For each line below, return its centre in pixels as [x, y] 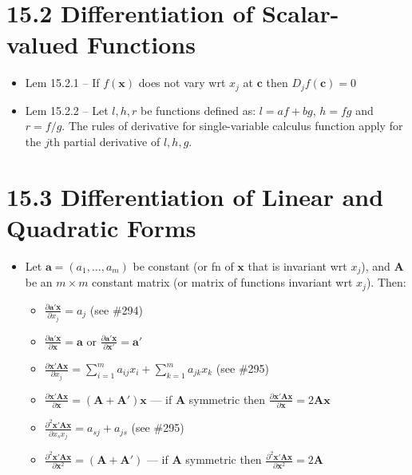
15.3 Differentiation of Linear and [195, 196]
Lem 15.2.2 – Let [67, 110]
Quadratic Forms [101, 227]
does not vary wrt [182, 83]
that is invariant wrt [297, 265]
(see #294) [116, 309]
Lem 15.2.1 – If [62, 83]
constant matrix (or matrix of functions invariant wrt [222, 282]
